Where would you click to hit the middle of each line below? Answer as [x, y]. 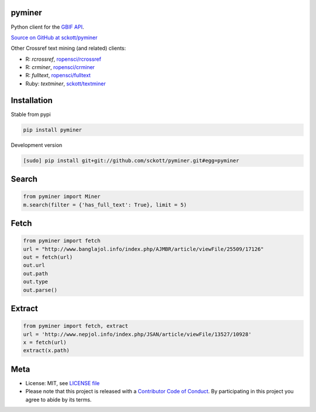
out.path [36, 273]
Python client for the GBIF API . [47, 27]
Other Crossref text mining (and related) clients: [68, 48]
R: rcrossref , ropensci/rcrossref [63, 59]
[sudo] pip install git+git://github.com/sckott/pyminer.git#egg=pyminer [131, 160]
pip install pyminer [52, 130]
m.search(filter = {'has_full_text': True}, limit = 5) [105, 205]
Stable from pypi [31, 114]
